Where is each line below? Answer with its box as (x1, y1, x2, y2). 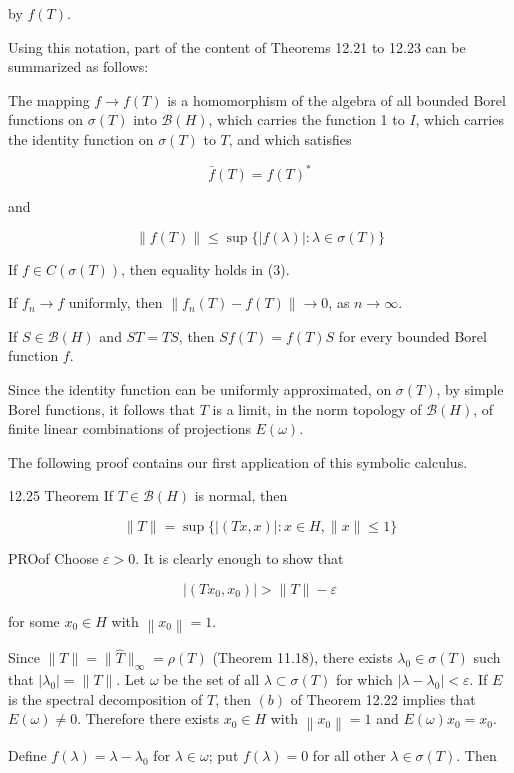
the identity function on (8, 128, 154, 149)
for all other (312, 744, 386, 765)
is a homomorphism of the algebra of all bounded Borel (167, 89, 506, 110)
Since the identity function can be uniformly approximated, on (8, 379, 392, 400)
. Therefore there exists (77, 708, 219, 729)
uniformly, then (68, 292, 163, 313)
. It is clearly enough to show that (135, 548, 344, 568)
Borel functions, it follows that (8, 398, 196, 419)
